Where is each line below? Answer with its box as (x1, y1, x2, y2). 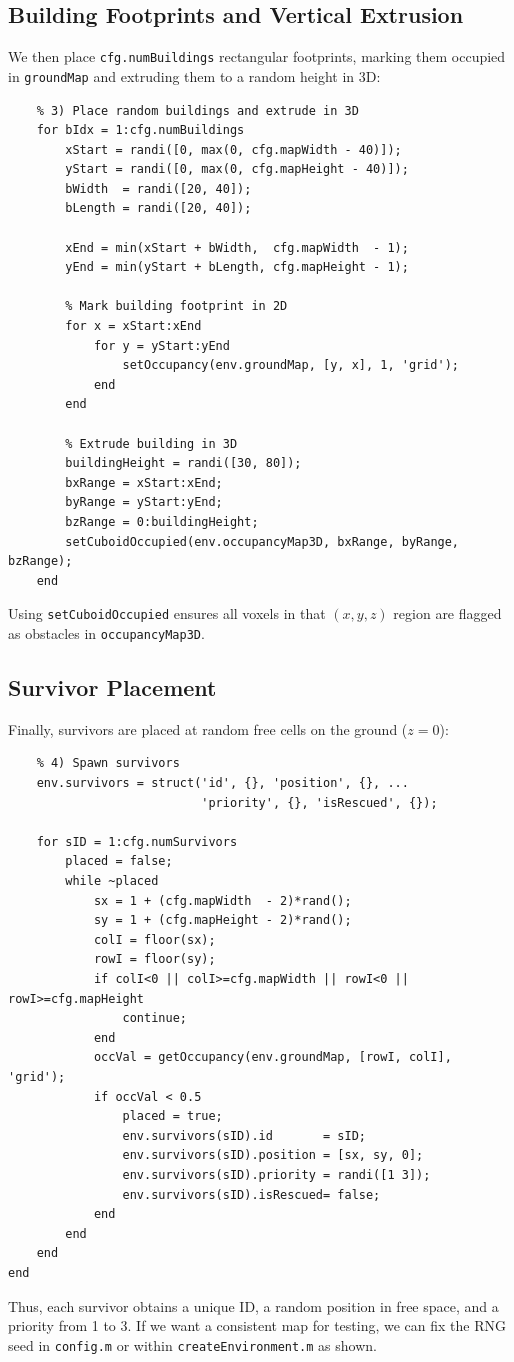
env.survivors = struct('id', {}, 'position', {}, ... (36, 776, 409, 791)
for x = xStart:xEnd (65, 319, 202, 334)
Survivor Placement (8, 672, 217, 703)
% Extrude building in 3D (65, 436, 238, 451)
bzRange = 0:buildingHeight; (65, 514, 259, 529)
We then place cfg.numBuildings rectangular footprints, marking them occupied (8, 46, 506, 67)
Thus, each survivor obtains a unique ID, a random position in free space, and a (8, 1295, 499, 1316)
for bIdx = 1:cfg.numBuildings (36, 123, 245, 138)
